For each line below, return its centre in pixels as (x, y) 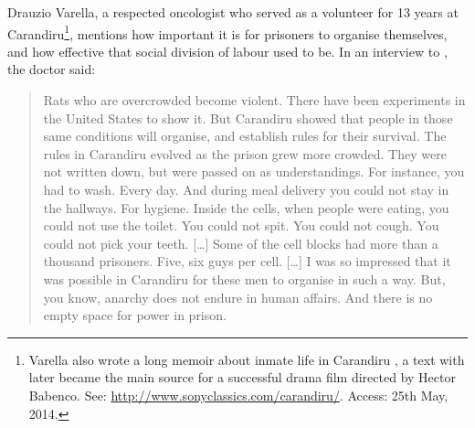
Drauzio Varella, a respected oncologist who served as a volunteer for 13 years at (233, 12)
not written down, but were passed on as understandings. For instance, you (254, 171)
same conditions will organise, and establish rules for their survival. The (245, 136)
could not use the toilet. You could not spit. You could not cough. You (241, 225)
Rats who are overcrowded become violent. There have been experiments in (254, 100)
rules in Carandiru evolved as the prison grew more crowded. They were (245, 153)
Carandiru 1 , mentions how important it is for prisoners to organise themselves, (227, 32)
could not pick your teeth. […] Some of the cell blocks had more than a (241, 243)
